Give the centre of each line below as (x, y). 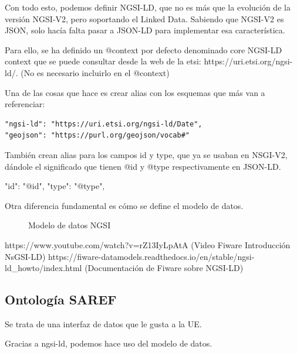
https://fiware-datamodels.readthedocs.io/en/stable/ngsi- (151, 256)
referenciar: (25, 104)
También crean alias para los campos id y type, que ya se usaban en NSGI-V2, (146, 154)
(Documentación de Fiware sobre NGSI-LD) (164, 268)
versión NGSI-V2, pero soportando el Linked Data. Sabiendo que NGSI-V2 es (144, 18)
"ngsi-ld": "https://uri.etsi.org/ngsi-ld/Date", (104, 124)
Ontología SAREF (61, 299)
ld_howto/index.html (43, 268)
